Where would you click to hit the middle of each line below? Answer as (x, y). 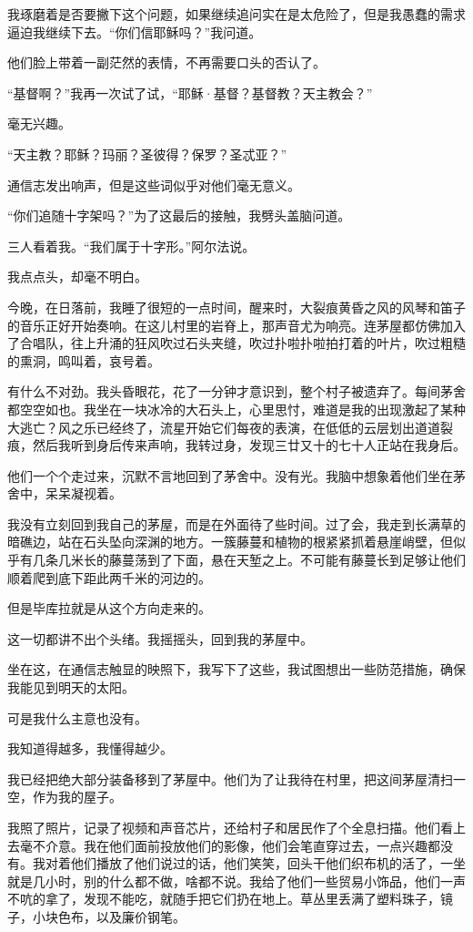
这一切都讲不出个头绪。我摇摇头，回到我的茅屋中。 (160, 638)
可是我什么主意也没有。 (77, 717)
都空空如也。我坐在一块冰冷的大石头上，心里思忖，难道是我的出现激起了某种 (236, 409)
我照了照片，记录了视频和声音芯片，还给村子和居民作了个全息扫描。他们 (224, 827)
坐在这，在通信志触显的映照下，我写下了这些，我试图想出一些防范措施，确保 (236, 669)
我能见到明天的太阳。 (71, 687)
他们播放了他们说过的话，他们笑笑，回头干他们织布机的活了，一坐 (268, 863)
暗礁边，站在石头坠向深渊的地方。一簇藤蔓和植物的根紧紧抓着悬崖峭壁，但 (230, 542)
